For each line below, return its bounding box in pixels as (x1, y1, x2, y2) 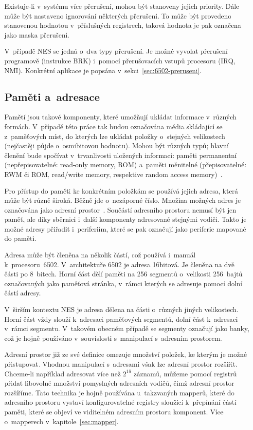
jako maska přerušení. (4, 29, 70, 39)
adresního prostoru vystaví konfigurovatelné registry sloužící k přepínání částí (4, 397, 236, 407)
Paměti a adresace (4, 89, 100, 104)
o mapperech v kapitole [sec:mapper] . (4, 416, 119, 426)
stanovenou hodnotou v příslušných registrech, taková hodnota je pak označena (4, 20, 241, 30)
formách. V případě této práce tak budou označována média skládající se (4, 121, 222, 131)
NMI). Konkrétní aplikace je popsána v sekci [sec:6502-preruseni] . (4, 65, 202, 75)
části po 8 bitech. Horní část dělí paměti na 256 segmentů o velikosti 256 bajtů (4, 269, 243, 279)
